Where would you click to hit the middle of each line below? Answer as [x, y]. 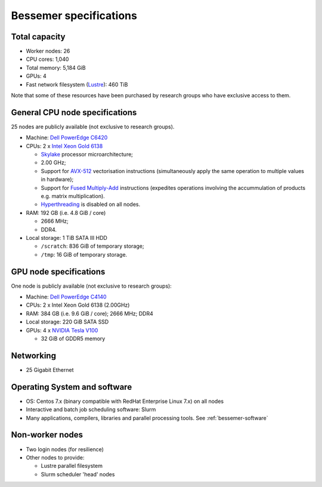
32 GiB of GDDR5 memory [73, 339]
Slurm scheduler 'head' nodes [78, 474]
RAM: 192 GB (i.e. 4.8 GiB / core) [66, 212]
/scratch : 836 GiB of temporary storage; [92, 246]
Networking [34, 355]
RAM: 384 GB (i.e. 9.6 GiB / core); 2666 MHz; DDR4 [89, 313]
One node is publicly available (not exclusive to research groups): [92, 286]
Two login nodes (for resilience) [65, 449]
